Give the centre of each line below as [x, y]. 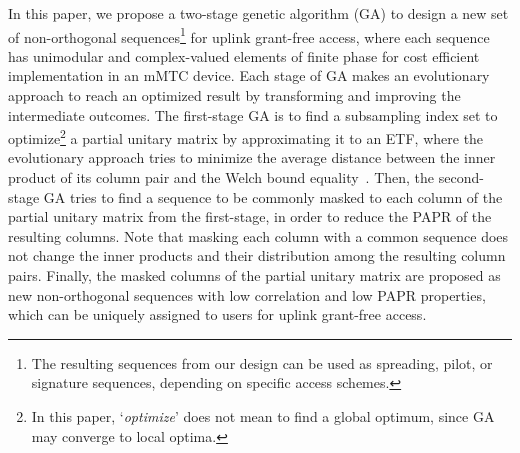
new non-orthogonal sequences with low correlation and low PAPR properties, [247, 294]
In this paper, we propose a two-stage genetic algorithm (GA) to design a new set [258, 13]
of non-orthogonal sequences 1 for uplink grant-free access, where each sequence [249, 35]
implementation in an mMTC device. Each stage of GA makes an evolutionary [249, 75]
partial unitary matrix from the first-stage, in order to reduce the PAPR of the [250, 216]
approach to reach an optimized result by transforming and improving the [234, 95]
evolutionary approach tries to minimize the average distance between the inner [252, 157]
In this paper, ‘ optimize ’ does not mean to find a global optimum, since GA [263, 416]
